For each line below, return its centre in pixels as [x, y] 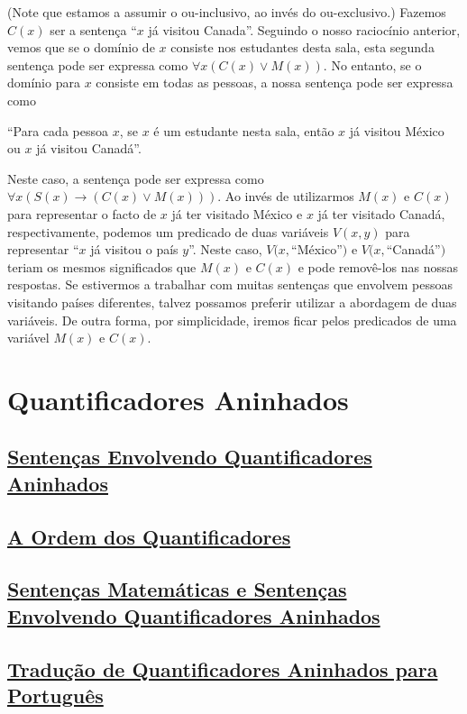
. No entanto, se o [372, 64]
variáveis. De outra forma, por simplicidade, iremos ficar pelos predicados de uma [232, 320]
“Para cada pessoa [58, 130]
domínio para [44, 82]
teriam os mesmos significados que [102, 266]
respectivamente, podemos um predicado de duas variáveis [168, 231]
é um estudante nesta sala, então [244, 130]
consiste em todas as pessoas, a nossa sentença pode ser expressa [275, 82]
